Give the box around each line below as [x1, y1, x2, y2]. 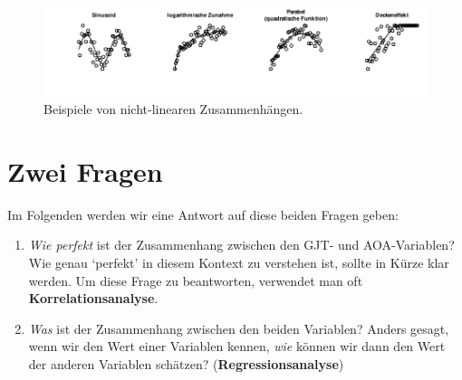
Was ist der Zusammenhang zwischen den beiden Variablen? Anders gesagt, [28, 318, 449, 337]
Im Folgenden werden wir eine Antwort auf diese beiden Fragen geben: [7, 204, 399, 223]
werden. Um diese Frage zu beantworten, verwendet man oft [28, 271, 363, 290]
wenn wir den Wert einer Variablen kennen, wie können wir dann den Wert [28, 337, 446, 356]
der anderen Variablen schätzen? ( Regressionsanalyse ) [28, 354, 344, 373]
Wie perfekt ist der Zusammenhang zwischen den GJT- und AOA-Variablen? [28, 235, 455, 254]
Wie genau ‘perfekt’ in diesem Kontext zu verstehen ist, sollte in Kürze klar [28, 252, 449, 271]
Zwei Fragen [7, 152, 163, 189]
